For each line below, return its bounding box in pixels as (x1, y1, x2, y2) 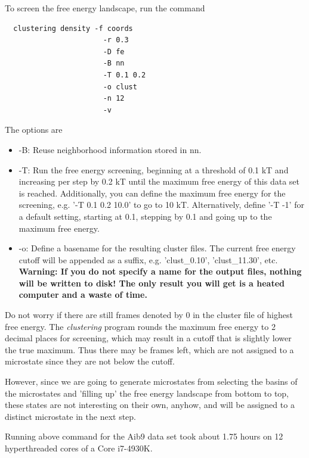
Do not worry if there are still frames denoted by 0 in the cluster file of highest (5, 309, 293, 321)
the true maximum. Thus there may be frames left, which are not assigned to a (5, 343, 294, 356)
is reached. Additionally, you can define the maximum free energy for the (18, 186, 286, 199)
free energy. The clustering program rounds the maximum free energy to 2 (5, 320, 276, 332)
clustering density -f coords (13, 24, 133, 33)
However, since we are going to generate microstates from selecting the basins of (5, 375, 298, 388)
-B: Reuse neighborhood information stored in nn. (18, 143, 202, 155)
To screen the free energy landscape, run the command (5, 2, 205, 14)
